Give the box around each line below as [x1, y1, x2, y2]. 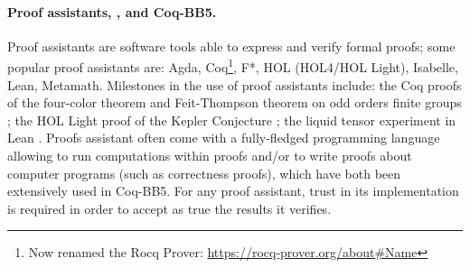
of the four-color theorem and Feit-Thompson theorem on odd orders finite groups [7, 93, 462, 112]
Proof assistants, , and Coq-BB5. [7, 2, 217, 21]
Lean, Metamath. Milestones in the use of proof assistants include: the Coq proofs [7, 75, 462, 94]
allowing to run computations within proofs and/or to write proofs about [7, 146, 412, 165]
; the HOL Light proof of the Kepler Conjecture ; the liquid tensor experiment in [7, 110, 456, 129]
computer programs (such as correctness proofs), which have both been [7, 163, 401, 182]
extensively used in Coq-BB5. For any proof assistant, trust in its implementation [7, 181, 459, 200]
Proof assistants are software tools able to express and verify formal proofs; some [7, 36, 456, 55]
